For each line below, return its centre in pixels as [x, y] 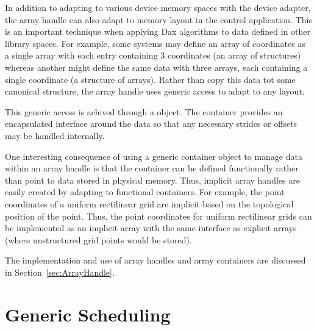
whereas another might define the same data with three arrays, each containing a [156, 67]
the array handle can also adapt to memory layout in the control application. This [158, 19]
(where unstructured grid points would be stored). [98, 239]
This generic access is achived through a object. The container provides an [144, 111]
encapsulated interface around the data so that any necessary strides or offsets [151, 124]
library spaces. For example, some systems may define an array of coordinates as [155, 43]
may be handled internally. [55, 135]
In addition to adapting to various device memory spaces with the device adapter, [158, 7]
